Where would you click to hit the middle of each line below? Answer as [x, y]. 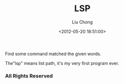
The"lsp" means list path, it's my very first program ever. [62, 63]
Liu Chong [82, 22]
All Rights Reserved [29, 76]
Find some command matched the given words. [53, 54]
